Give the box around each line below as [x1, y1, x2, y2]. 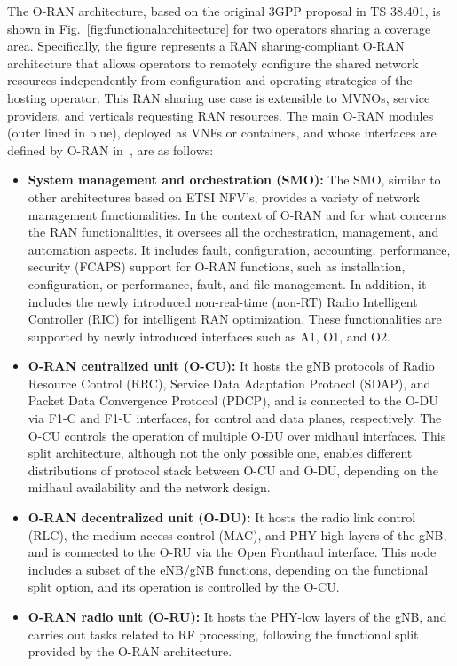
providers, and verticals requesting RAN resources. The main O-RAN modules [7, 106, 434, 124]
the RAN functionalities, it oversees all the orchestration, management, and [28, 223, 439, 241]
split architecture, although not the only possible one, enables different [28, 443, 413, 462]
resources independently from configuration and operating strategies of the [7, 71, 413, 90]
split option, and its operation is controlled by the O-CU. [28, 577, 340, 596]
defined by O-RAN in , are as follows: [7, 140, 214, 159]
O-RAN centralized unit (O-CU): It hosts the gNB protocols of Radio [28, 357, 435, 375]
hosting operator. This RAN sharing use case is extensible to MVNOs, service [7, 88, 430, 106]
